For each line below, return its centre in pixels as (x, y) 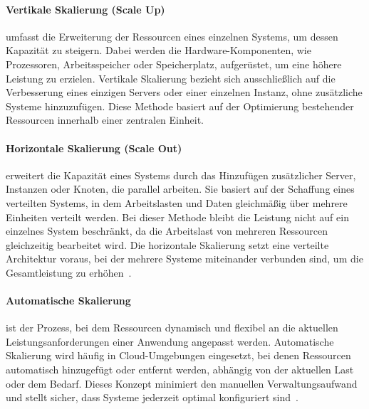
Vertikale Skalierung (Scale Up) (85, 9)
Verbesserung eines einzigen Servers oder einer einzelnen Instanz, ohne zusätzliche (184, 92)
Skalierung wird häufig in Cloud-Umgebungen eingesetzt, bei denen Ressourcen (178, 355)
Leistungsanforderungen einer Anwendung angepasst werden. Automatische (170, 341)
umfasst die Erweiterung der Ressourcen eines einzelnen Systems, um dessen (172, 36)
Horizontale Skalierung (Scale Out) (94, 148)
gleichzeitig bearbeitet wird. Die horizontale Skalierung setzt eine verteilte (167, 244)
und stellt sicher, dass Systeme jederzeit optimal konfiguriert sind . (152, 397)
